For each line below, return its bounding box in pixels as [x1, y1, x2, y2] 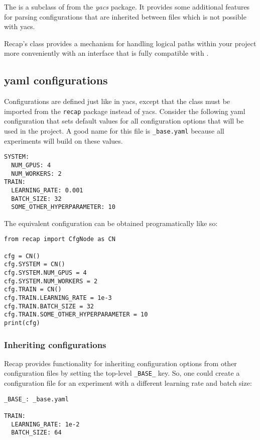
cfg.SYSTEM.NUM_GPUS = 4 [4, 269, 87, 277]
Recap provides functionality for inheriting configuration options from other [4, 358, 237, 368]
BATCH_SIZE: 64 [11, 429, 62, 436]
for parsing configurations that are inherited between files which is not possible [4, 11, 246, 22]
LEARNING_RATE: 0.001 [11, 186, 83, 194]
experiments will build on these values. [4, 135, 123, 146]
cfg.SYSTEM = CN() [4, 261, 65, 268]
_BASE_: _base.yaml [4, 395, 69, 403]
